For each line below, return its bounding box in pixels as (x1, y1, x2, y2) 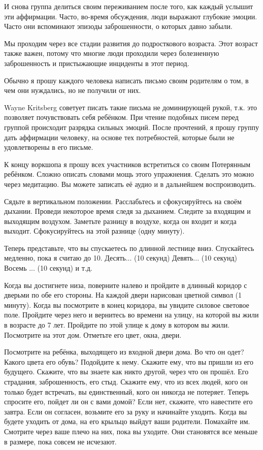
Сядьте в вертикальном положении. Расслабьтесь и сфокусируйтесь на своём (4, 196, 242, 206)
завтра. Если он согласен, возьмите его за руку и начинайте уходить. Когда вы (4, 406, 247, 416)
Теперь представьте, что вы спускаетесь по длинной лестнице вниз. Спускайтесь (4, 242, 254, 253)
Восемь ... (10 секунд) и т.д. (4, 263, 92, 273)
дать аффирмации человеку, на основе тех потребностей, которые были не (4, 132, 235, 142)
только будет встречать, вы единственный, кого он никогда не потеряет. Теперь (4, 386, 249, 397)
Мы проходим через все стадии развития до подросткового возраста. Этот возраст (4, 38, 258, 48)
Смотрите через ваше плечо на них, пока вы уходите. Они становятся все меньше (4, 426, 258, 436)
